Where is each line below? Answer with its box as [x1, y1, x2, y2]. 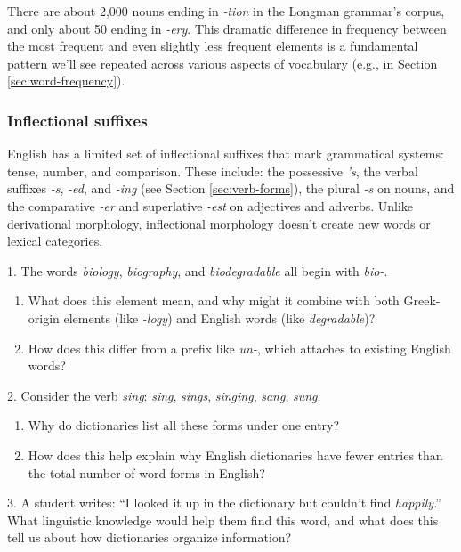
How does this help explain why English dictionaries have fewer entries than [28, 445, 443, 464]
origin [28, 308, 60, 327]
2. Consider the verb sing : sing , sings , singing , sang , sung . [7, 386, 321, 404]
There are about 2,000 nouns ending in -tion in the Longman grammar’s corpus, [7, 2, 445, 20]
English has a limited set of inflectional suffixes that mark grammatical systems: [7, 144, 444, 163]
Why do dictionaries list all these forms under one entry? [28, 416, 340, 434]
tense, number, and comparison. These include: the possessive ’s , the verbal [7, 161, 418, 180]
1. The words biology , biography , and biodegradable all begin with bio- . [7, 261, 388, 280]
